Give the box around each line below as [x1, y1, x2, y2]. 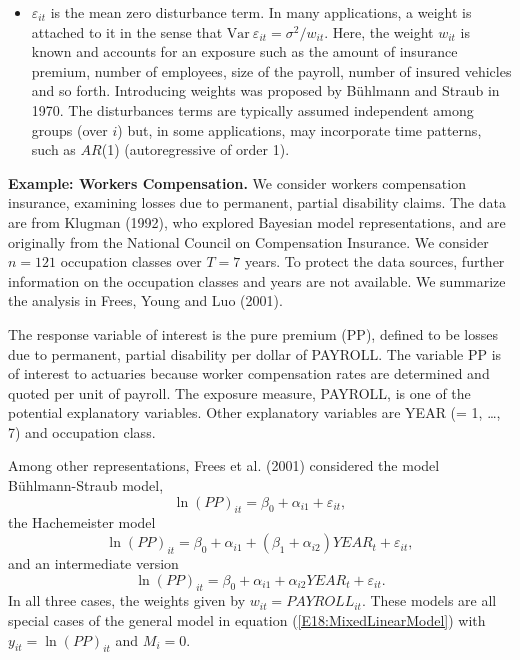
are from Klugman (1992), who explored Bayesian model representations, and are [8, 211, 506, 232]
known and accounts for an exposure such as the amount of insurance [31, 41, 458, 62]
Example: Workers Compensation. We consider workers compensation [8, 172, 466, 193]
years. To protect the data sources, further [244, 251, 505, 272]
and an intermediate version [8, 553, 179, 574]
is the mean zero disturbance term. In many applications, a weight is [50, 2, 472, 22]
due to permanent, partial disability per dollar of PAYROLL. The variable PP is [8, 343, 502, 364]
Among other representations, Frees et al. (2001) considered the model [8, 455, 440, 476]
